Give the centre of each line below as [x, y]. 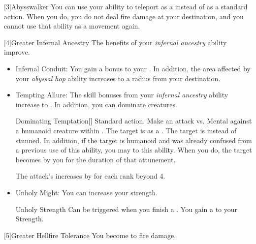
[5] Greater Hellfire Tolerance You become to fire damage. [90, 235]
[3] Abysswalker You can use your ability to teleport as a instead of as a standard [126, 6]
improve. [17, 52]
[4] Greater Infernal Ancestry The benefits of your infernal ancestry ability [115, 42]
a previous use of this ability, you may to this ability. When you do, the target [134, 150]
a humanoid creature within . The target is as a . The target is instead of [126, 130]
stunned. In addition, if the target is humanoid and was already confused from [134, 140]
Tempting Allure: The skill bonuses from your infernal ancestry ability [122, 95]
